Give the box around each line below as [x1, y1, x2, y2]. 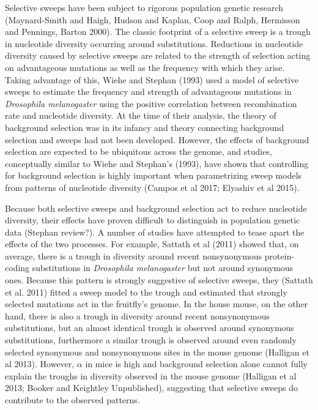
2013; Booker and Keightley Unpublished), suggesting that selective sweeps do [5, 381, 298, 394]
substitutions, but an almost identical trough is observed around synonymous [5, 321, 294, 334]
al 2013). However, [5, 357, 75, 370]
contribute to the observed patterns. [5, 393, 140, 406]
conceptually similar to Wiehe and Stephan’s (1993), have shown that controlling [5, 157, 309, 170]
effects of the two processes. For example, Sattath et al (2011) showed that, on [5, 237, 299, 250]
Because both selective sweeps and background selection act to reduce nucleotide [5, 201, 307, 214]
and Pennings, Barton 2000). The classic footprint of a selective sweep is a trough [5, 25, 311, 38]
